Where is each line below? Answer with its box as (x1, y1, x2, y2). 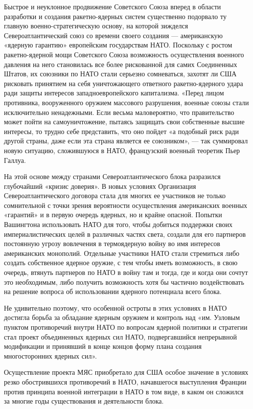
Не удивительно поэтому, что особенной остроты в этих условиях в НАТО (4, 302, 227, 313)
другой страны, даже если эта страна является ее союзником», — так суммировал (4, 136, 248, 146)
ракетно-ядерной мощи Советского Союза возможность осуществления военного (4, 49, 244, 59)
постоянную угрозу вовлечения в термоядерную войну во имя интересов (4, 238, 220, 249)
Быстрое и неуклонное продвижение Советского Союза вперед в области (4, 1, 221, 11)
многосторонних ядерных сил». (4, 350, 97, 361)
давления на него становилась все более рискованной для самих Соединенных (4, 59, 237, 69)
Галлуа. (4, 155, 26, 165)
